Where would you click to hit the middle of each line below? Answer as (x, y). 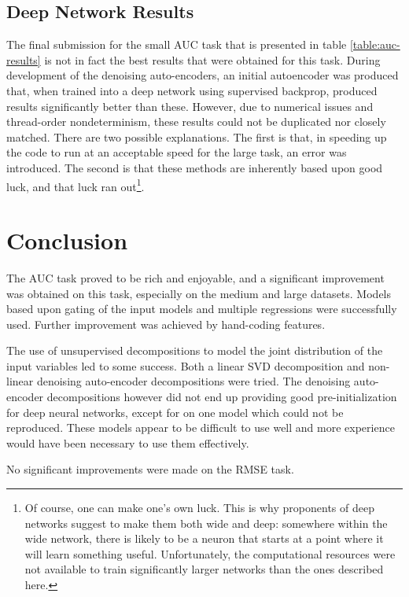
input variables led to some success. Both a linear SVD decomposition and (186, 365)
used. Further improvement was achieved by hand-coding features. (166, 324)
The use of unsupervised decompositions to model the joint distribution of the (195, 350)
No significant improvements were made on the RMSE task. (150, 469)
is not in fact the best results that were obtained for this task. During (212, 59)
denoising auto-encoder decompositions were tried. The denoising (193, 381)
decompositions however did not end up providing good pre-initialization (222, 397)
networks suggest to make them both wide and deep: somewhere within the (206, 523)
